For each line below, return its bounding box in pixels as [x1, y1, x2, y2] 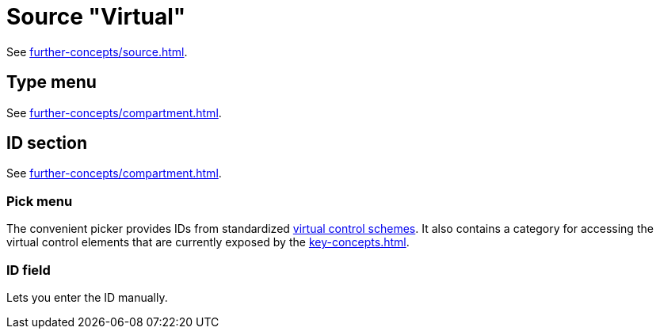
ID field [6, 261, 51, 278]
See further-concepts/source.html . [6, 44, 188, 59]
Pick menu [6, 192, 73, 209]
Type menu [6, 72, 97, 93]
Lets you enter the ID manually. [6, 290, 168, 304]
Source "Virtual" [6, 3, 186, 30]
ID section [6, 133, 87, 154]
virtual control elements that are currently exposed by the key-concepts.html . [6, 235, 410, 249]
